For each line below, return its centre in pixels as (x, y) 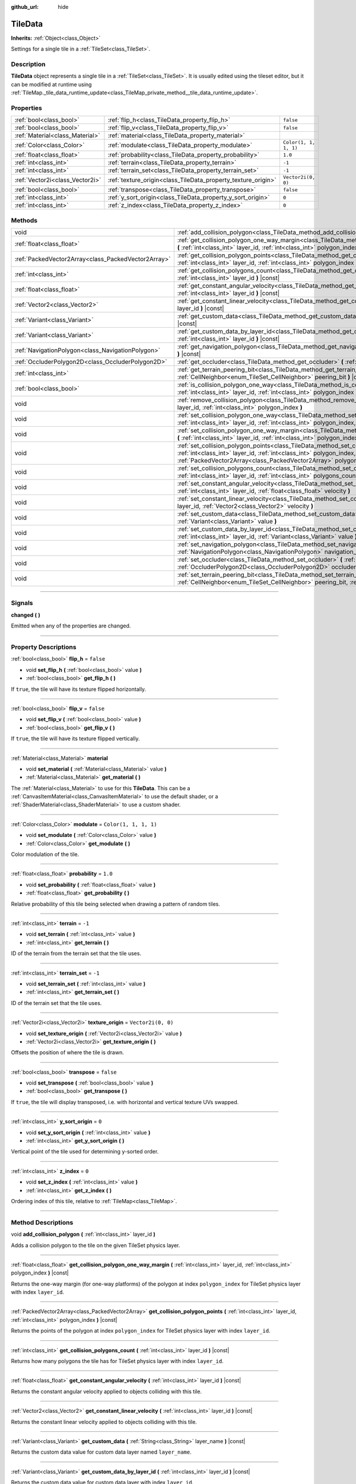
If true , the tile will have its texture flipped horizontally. (79, 689)
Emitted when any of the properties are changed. (71, 626)
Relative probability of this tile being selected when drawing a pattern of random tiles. (116, 904)
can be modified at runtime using (51, 84)
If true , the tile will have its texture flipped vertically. (75, 738)
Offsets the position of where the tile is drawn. (67, 1052)
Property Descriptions (44, 647)
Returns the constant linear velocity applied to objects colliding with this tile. (104, 1422)
